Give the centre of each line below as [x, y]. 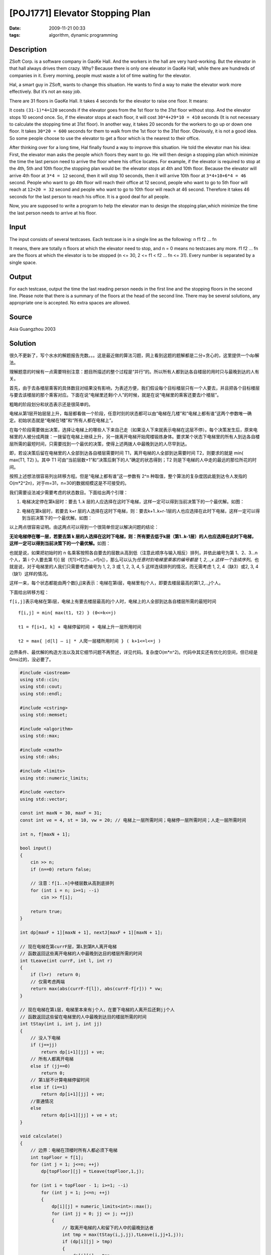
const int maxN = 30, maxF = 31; [61, 813]
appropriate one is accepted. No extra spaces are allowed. [70, 303]
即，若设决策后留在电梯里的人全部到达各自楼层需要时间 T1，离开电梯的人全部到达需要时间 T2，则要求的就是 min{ [126, 453]
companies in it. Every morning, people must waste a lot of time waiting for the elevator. [100, 75]
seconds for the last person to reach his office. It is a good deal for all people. [90, 196]
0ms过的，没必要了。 [31, 659]
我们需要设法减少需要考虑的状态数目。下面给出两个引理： [69, 492]
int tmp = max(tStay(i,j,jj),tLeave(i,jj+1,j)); [123, 1234]
